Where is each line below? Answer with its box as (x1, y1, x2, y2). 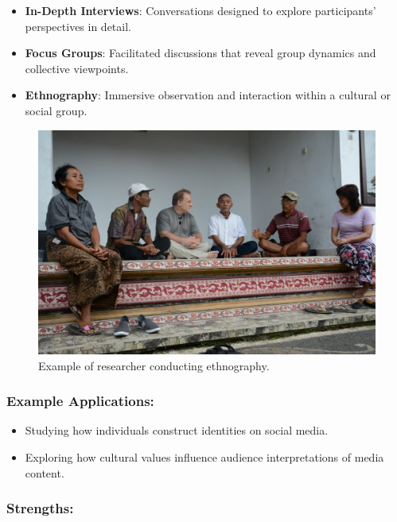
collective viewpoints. (25, 60, 129, 76)
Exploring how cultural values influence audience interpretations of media (25, 448, 384, 465)
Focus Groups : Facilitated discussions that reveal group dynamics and (25, 44, 376, 61)
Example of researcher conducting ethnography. (38, 357, 270, 373)
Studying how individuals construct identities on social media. (25, 422, 329, 439)
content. (25, 464, 64, 481)
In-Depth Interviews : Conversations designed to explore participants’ (25, 2, 376, 18)
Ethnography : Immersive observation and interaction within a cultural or (25, 87, 391, 103)
